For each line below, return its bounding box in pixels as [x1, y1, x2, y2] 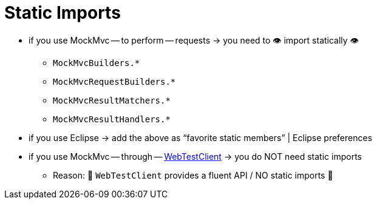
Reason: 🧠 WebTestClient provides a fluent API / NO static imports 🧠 [53, 169, 333, 180]
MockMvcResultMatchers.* [53, 95, 171, 105]
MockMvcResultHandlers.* [53, 114, 171, 124]
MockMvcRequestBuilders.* [53, 76, 176, 87]
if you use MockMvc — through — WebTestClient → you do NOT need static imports [29, 151, 362, 162]
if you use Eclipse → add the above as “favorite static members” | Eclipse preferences [29, 132, 373, 143]
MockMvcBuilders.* [53, 58, 140, 68]
